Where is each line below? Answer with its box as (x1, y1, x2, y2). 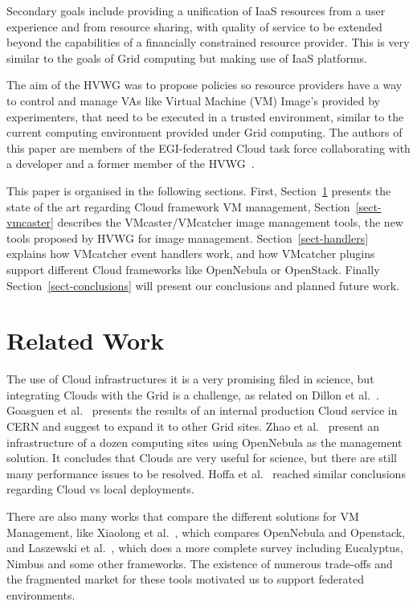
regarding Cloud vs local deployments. (6, 481, 194, 497)
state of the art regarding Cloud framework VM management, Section (6, 198, 350, 215)
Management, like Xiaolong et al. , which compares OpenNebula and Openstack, (6, 523, 406, 540)
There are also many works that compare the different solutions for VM (6, 507, 359, 524)
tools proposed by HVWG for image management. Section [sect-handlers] (6, 229, 369, 246)
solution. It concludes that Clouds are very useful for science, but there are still (6, 449, 397, 466)
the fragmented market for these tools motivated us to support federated (6, 571, 364, 588)
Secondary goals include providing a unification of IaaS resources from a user (6, 2, 386, 18)
